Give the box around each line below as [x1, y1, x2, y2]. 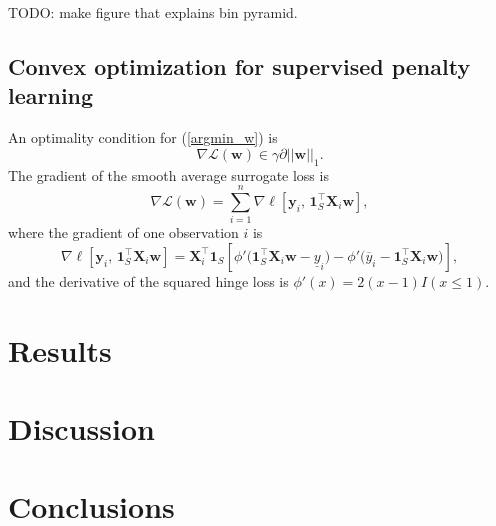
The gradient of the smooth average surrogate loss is [8, 164, 329, 185]
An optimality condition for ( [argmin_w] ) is [8, 127, 278, 148]
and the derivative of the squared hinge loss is [8, 270, 289, 291]
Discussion [8, 408, 155, 449]
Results [8, 329, 112, 370]
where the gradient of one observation [8, 222, 239, 243]
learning [8, 80, 94, 111]
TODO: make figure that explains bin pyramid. [8, 2, 298, 22]
